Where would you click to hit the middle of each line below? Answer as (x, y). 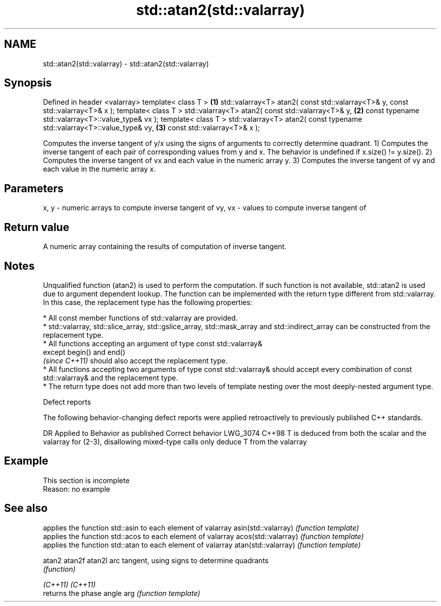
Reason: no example (77, 489)
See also (26, 508)
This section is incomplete (86, 480)
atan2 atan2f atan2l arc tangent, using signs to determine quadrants (156, 560)
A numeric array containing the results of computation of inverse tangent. (165, 247)
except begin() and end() (84, 352)
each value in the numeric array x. (99, 169)
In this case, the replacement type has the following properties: (148, 302)
